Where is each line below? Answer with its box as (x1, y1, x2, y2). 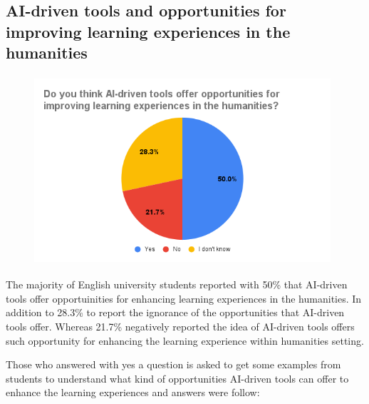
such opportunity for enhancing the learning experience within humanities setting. (6, 333, 364, 348)
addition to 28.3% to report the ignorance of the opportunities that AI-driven (6, 305, 345, 320)
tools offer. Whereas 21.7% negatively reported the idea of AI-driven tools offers (6, 318, 355, 333)
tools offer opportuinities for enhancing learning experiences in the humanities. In (6, 291, 362, 305)
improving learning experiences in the (6, 20, 291, 42)
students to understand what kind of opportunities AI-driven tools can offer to (6, 370, 349, 385)
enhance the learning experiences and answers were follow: (6, 385, 260, 400)
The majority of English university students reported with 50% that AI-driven (6, 277, 348, 292)
